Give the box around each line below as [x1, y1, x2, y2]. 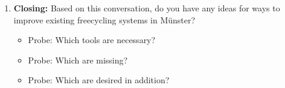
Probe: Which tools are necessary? [28, 34, 156, 46]
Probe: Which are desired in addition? [28, 74, 170, 86]
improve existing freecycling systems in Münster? [13, 13, 196, 26]
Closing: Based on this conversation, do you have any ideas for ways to [13, 2, 280, 14]
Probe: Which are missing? [28, 53, 128, 66]
